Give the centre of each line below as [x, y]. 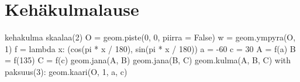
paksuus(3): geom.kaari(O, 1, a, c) [66, 71]
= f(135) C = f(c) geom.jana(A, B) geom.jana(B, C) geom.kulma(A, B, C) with [148, 60]
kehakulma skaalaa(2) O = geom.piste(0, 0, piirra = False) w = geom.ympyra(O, [150, 37]
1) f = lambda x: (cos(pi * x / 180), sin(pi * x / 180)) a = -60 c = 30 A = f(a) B [150, 48]
